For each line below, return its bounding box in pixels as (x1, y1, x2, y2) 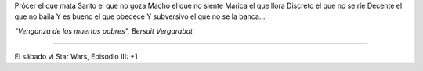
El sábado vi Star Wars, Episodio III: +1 (14, 51, 138, 62)
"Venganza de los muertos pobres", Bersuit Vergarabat (14, 26, 193, 35)
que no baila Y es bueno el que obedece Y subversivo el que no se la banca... (14, 12, 266, 21)
